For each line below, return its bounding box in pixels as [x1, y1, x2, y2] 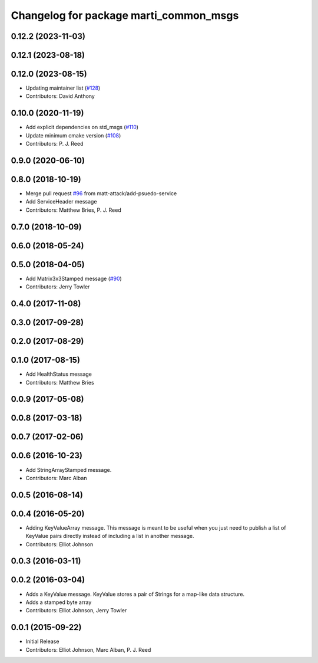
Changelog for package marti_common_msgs [11, 9, 239, 22]
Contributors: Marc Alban [25, 474, 87, 481]
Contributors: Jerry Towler [25, 283, 90, 290]
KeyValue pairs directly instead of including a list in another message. [25, 533, 194, 540]
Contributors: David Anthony [25, 93, 95, 100]
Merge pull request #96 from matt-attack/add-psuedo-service [25, 190, 177, 197]
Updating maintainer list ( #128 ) [25, 84, 101, 91]
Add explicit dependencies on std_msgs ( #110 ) [25, 124, 138, 131]
